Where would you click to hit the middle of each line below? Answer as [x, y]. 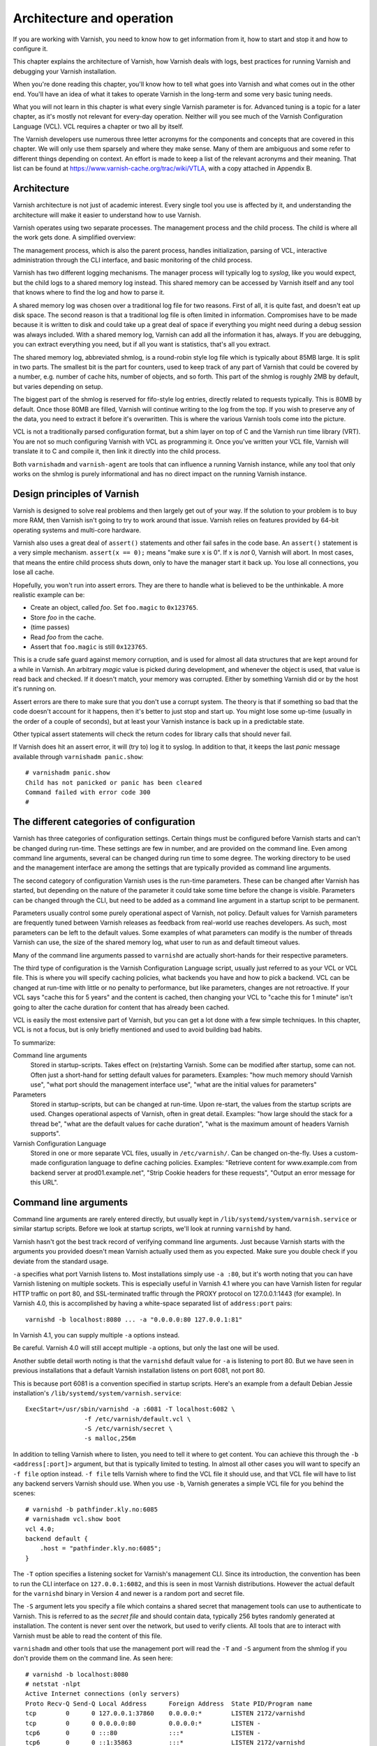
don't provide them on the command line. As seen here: [93, 1658]
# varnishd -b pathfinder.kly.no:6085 [92, 1509]
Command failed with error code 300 [88, 792]
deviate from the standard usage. [61, 1261]
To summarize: [34, 1042]
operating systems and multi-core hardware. [77, 530]
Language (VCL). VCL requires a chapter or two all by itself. [98, 126]
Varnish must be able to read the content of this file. [88, 1636]
